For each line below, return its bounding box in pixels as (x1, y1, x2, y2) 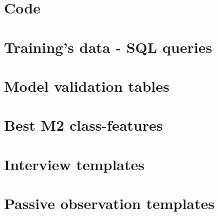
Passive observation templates (4, 193, 215, 214)
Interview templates (4, 154, 144, 174)
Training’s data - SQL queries (4, 36, 212, 57)
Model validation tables (4, 75, 169, 96)
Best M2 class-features (4, 115, 163, 135)
